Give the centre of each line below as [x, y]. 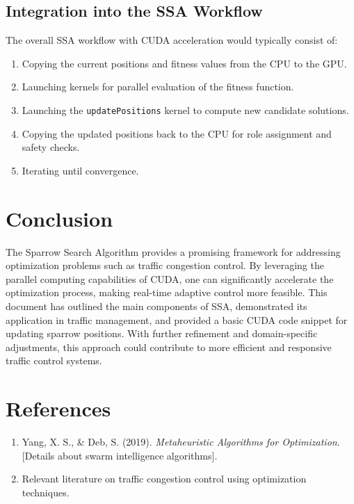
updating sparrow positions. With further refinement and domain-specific [162, 333]
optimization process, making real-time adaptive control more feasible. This [167, 292]
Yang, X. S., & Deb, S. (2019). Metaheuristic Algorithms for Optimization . [181, 442]
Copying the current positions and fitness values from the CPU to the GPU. [184, 63]
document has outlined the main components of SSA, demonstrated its [156, 306]
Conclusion [59, 218]
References [58, 408]
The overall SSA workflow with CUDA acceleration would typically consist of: [172, 40]
